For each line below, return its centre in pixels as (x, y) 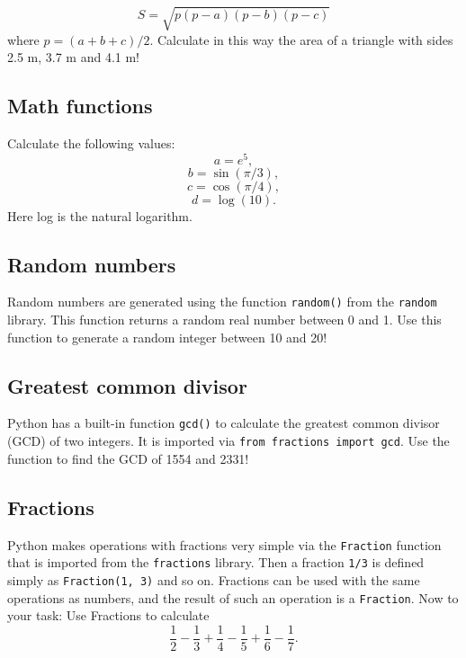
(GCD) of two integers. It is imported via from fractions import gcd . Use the (229, 441)
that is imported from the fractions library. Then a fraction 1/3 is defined (216, 562)
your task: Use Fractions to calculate (108, 615)
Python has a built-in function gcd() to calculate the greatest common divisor (224, 423)
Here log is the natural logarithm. (100, 215)
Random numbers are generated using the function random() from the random (222, 302)
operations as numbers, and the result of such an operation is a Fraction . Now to (233, 597)
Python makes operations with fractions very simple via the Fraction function (224, 544)
